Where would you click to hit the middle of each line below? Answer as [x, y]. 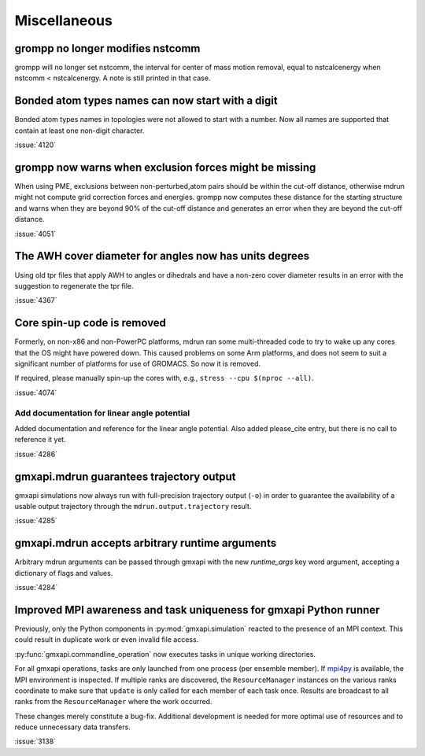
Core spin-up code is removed [91, 323]
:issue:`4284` [36, 588]
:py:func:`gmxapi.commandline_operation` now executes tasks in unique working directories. [165, 654]
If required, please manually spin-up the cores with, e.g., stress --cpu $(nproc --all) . [164, 378]
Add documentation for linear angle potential [102, 413]
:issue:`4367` [36, 301]
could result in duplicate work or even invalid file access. [107, 640]
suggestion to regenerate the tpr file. [74, 286]
